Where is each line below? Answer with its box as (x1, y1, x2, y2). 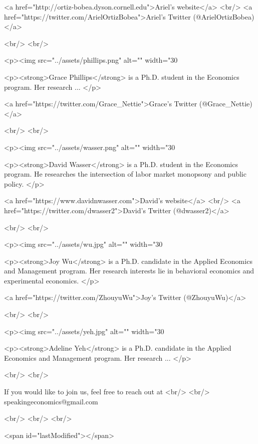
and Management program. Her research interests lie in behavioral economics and (4, 265, 254, 276)
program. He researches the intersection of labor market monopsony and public (4, 169, 246, 179)
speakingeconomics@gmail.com (4, 396, 98, 406)
